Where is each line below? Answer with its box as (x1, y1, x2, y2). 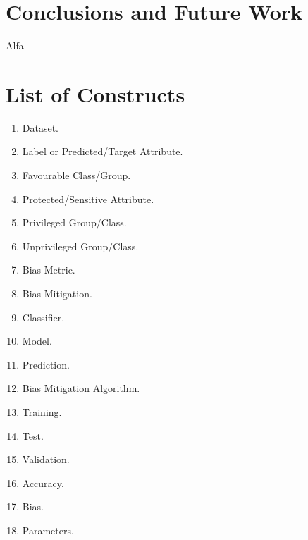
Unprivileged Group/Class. (22, 238, 139, 253)
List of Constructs (6, 79, 185, 108)
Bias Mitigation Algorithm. (22, 381, 140, 395)
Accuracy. (22, 475, 64, 490)
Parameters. (22, 522, 74, 537)
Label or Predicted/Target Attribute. (22, 144, 183, 159)
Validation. (22, 452, 70, 467)
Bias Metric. (22, 262, 75, 277)
